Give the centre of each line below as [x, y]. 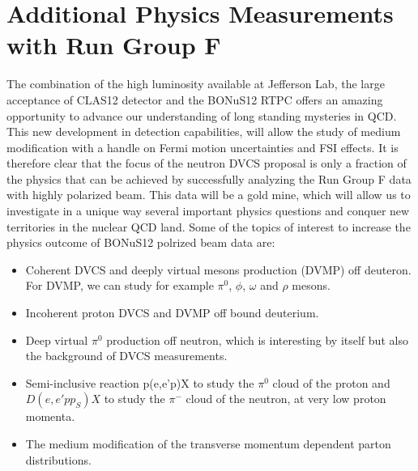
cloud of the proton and [331, 382]
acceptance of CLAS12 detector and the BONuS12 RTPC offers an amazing [195, 99]
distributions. [58, 459]
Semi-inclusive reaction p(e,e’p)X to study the [140, 382]
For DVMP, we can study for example [119, 285]
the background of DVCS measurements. [126, 356]
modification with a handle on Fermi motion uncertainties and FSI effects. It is [203, 147]
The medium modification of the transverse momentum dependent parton [208, 443]
